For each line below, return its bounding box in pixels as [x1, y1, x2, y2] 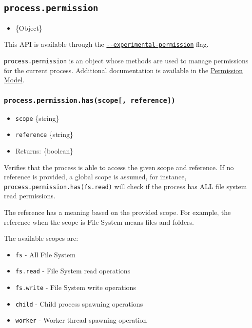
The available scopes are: [4, 233, 78, 243]
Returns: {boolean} [15, 145, 74, 155]
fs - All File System [15, 249, 76, 259]
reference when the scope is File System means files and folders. [4, 216, 194, 227]
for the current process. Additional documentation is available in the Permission [4, 65, 243, 75]
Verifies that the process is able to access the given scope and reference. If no [4, 162, 234, 172]
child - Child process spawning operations [15, 298, 143, 309]
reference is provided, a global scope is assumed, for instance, [4, 172, 187, 182]
